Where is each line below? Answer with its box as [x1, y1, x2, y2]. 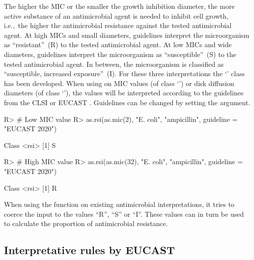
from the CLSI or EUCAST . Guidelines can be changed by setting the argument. [4, 97, 251, 107]
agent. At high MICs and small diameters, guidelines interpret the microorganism [4, 29, 250, 40]
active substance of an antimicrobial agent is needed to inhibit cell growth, [4, 10, 228, 21]
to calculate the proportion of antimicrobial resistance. [4, 218, 168, 229]
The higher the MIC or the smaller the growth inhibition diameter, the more [4, 1, 235, 11]
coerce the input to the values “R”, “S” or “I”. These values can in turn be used [4, 208, 244, 219]
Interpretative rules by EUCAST [4, 242, 175, 258]
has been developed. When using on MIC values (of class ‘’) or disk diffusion [4, 78, 234, 88]
